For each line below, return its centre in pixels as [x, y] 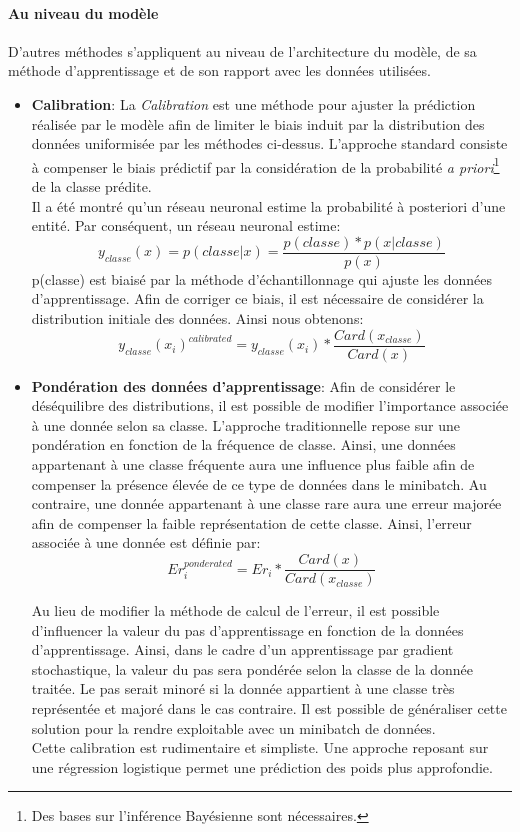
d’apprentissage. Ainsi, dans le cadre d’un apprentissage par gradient [242, 649]
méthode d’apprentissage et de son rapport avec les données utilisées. [219, 70]
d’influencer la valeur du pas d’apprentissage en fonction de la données [247, 629]
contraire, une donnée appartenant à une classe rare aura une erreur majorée [266, 503]
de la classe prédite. [91, 186]
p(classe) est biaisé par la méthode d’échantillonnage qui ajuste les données [262, 278]
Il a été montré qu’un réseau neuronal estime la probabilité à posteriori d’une [268, 205]
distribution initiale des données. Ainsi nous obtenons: [197, 318]
